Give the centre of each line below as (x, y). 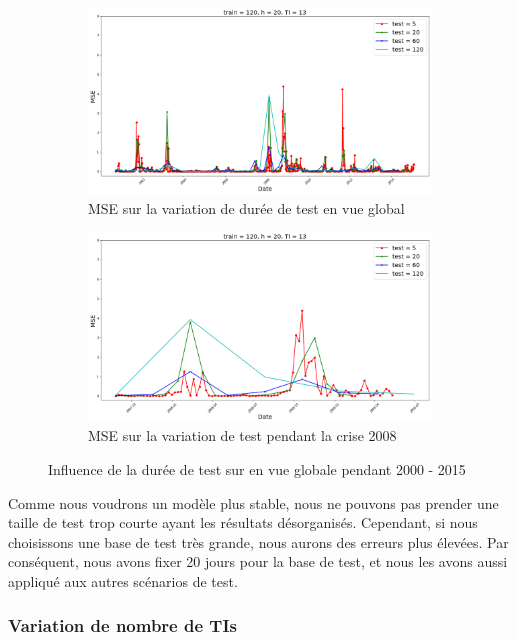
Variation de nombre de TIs (122, 625)
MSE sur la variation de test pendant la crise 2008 (242, 435)
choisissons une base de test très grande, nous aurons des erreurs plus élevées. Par (258, 541)
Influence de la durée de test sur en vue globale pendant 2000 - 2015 (257, 468)
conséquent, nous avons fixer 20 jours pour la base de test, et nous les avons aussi (258, 561)
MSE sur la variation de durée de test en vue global (246, 207)
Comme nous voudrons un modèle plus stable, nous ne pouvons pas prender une (253, 502)
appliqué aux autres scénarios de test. (123, 580)
